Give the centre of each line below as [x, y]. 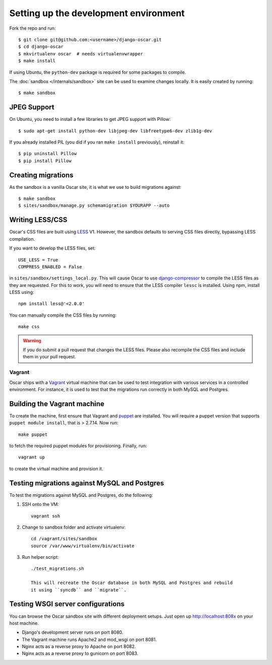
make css [29, 327]
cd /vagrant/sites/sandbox [64, 539]
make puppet [33, 434]
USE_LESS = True [38, 260]
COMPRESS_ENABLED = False [50, 267]
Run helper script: [40, 557]
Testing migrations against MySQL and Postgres [87, 483]
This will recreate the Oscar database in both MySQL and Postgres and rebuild [132, 583]
